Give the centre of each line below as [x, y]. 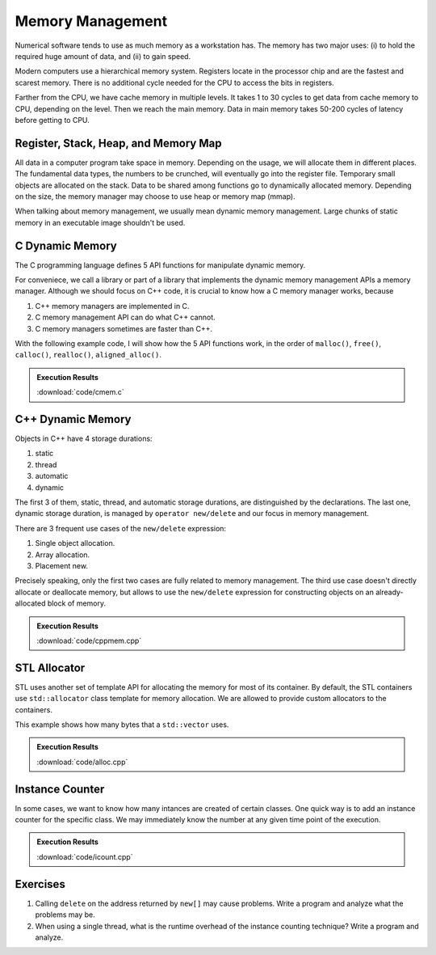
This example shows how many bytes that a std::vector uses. [122, 725]
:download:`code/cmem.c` [80, 392]
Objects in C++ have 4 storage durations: [84, 439]
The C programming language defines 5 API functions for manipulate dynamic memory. [160, 265]
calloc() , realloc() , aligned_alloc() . [88, 355]
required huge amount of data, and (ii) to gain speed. [103, 56]
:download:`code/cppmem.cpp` [89, 640]
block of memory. [77, 603]
